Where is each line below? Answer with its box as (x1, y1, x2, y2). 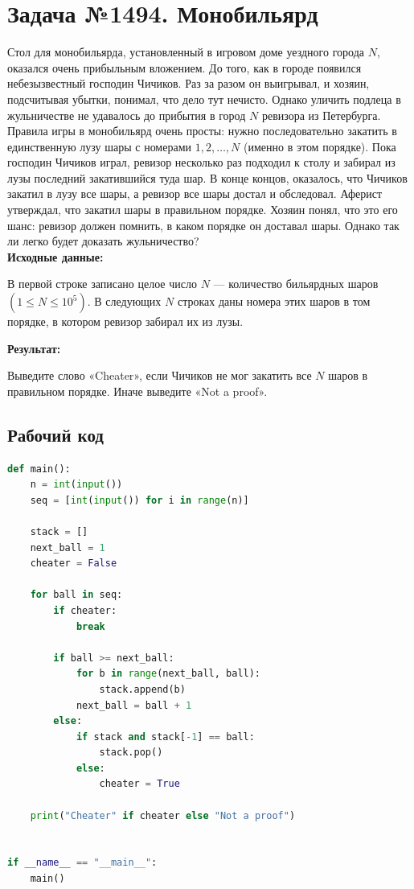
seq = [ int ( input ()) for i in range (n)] (30, 494, 249, 506)
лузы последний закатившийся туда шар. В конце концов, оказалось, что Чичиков (7, 169, 408, 186)
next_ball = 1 (30, 541, 105, 554)
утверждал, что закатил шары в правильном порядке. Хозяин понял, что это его (7, 201, 398, 218)
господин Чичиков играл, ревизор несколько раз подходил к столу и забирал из (7, 154, 396, 171)
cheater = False (30, 558, 117, 570)
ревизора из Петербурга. (261, 106, 381, 123)
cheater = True (99, 778, 180, 790)
